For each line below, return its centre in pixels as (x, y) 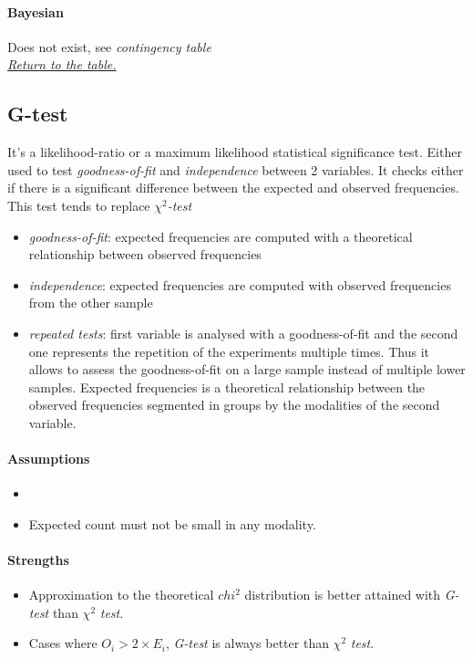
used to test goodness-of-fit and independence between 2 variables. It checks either (236, 169)
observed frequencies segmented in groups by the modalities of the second (234, 405)
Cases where (63, 643)
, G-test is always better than (247, 643)
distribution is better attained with (343, 595)
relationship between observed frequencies (145, 254)
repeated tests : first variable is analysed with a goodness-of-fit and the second (243, 333)
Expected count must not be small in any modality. (172, 523)
